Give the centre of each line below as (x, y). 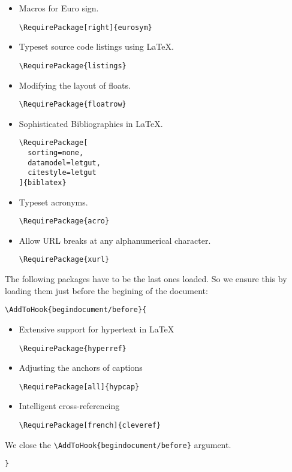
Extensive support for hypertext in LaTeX (97, 329)
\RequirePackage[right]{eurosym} (85, 27)
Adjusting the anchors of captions (81, 367)
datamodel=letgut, (64, 163)
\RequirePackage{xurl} (64, 260)
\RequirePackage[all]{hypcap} (79, 387)
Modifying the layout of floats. (75, 85)
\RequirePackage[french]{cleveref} (90, 426)
